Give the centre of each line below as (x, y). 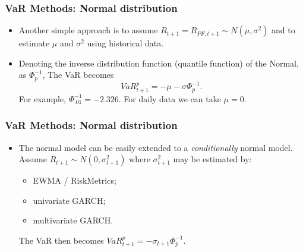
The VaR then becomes (61, 240)
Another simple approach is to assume (88, 30)
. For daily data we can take (170, 98)
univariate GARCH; (69, 200)
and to (283, 30)
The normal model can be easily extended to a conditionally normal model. (156, 147)
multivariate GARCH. (73, 220)
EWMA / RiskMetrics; (75, 180)
